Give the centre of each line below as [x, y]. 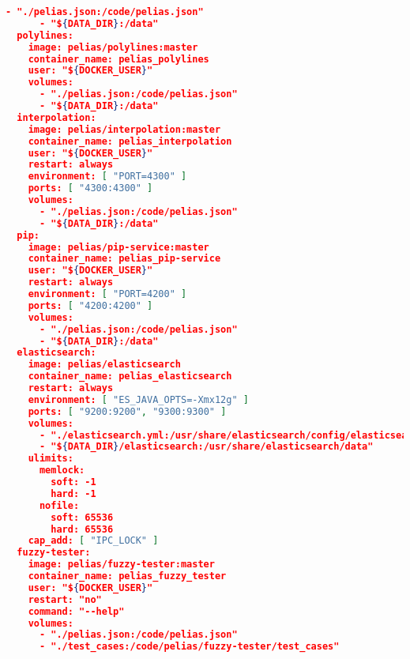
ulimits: [51, 459]
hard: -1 [73, 493]
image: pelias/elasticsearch [104, 365]
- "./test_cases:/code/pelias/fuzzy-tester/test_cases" [189, 647]
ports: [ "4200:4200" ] [90, 305]
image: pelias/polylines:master [113, 47]
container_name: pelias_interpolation [130, 141]
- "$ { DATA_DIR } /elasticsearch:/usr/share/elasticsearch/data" [206, 447]
